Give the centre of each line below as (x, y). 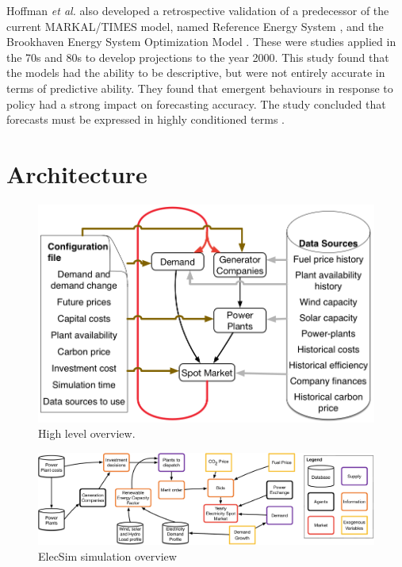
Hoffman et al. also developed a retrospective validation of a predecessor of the (198, 10)
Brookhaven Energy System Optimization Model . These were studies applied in (201, 42)
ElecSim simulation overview (107, 556)
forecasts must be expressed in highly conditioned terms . (145, 119)
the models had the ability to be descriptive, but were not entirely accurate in (196, 73)
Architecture (77, 173)
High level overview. (87, 433)
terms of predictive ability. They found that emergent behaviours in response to (200, 88)
